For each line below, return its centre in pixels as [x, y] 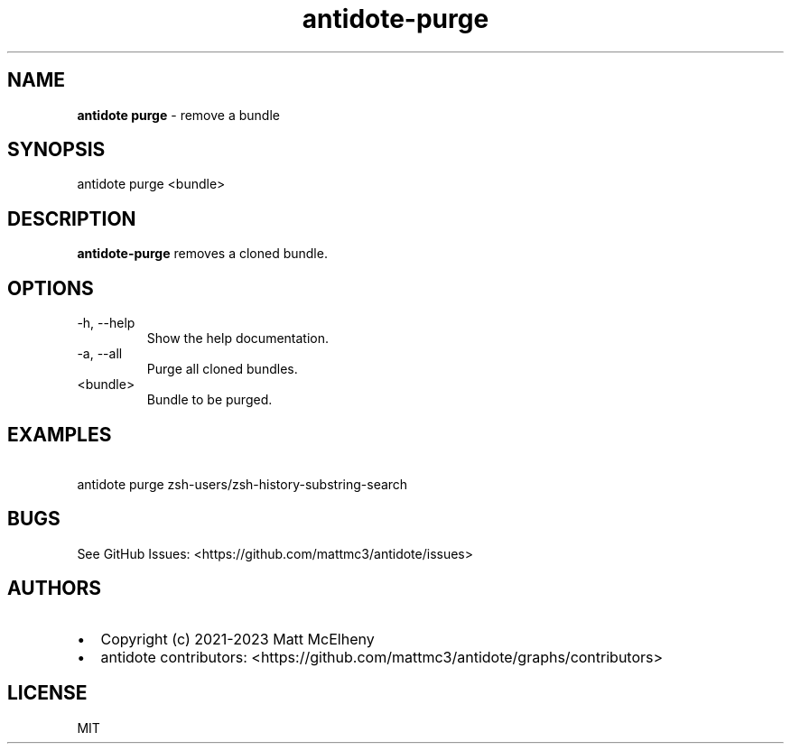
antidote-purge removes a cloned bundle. [202, 254]
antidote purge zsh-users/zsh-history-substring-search [242, 484]
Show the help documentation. [238, 338]
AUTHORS [55, 589]
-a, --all [100, 354]
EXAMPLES [60, 434]
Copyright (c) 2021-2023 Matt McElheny [237, 639]
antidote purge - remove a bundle [178, 115]
